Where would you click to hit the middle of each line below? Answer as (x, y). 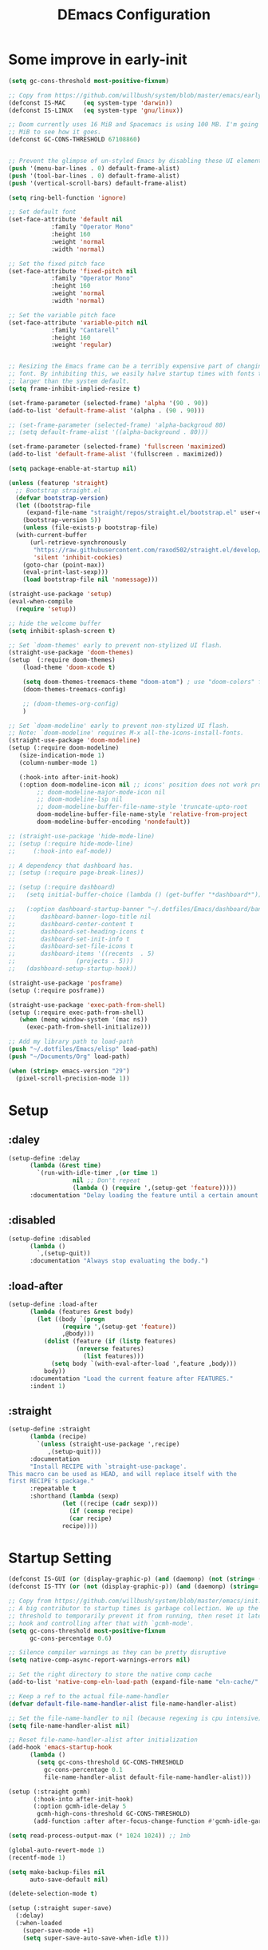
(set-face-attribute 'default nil (66, 220)
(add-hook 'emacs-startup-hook (60, 1748)
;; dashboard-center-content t (71, 924)
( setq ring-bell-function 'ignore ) (67, 197)
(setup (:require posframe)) (57, 990)
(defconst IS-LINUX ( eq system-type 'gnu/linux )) (96, 110)
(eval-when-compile (41, 602)
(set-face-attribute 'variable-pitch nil (78, 322)
